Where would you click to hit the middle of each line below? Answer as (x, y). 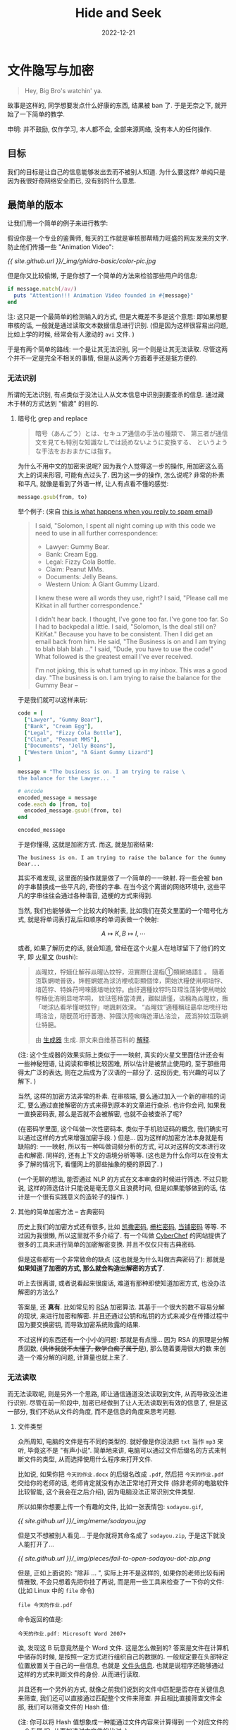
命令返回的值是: (40, 1619)
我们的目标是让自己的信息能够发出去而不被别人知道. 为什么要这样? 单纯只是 (117, 171)
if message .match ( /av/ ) (42, 289)
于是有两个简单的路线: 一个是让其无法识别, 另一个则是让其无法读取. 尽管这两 (117, 349)
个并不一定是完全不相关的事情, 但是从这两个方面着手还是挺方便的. (103, 358)
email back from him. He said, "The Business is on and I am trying (131, 642)
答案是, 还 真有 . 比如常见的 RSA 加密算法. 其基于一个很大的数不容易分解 (121, 1307)
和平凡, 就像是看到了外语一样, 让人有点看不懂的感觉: (93, 484)
